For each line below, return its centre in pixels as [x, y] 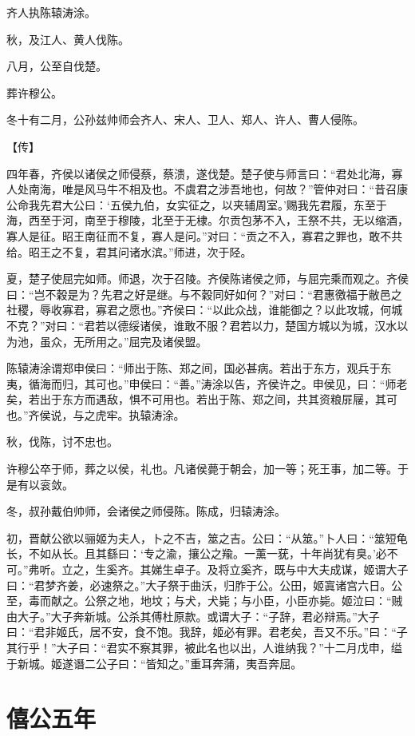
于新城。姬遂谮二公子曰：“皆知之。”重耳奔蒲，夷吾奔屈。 [154, 663]
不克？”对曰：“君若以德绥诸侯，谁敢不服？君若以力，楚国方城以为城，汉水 [202, 325]
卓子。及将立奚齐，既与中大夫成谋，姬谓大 [285, 569]
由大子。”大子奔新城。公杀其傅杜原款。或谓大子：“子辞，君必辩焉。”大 [188, 616]
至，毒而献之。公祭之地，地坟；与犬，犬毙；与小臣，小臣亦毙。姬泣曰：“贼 [205, 601]
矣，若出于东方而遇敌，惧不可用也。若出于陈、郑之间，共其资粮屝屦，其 [196, 399]
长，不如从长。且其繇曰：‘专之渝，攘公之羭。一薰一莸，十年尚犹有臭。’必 [197, 553]
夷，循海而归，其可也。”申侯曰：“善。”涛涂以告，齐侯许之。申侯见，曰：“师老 [207, 383]
